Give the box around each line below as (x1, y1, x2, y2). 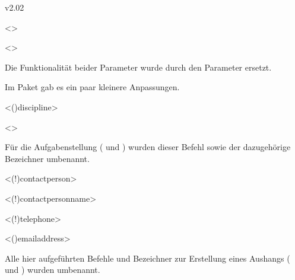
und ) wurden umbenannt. (5, 263, 100, 276)
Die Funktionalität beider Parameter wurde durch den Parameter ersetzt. (5, 61, 272, 73)
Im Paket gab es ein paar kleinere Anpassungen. (5, 81, 180, 93)
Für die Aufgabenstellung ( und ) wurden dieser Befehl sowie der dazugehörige (5, 141, 291, 153)
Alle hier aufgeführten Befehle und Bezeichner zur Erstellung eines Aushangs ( (5, 252, 290, 264)
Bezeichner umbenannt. (5, 152, 90, 164)
